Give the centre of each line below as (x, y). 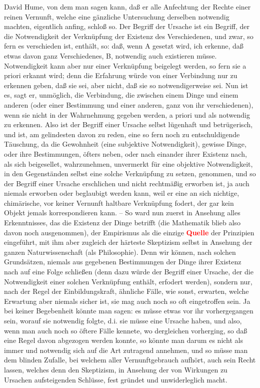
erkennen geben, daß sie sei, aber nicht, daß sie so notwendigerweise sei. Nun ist (126, 85)
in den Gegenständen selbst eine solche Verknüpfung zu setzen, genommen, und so (130, 173)
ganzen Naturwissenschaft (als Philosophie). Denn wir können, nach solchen (120, 252)
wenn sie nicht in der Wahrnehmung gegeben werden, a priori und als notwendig (127, 114)
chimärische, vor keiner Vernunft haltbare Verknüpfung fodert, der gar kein (119, 203)
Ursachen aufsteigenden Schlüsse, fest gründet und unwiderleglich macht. (116, 379)
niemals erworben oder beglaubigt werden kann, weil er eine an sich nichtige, (122, 193)
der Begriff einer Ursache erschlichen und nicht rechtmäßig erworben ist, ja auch (127, 183)
